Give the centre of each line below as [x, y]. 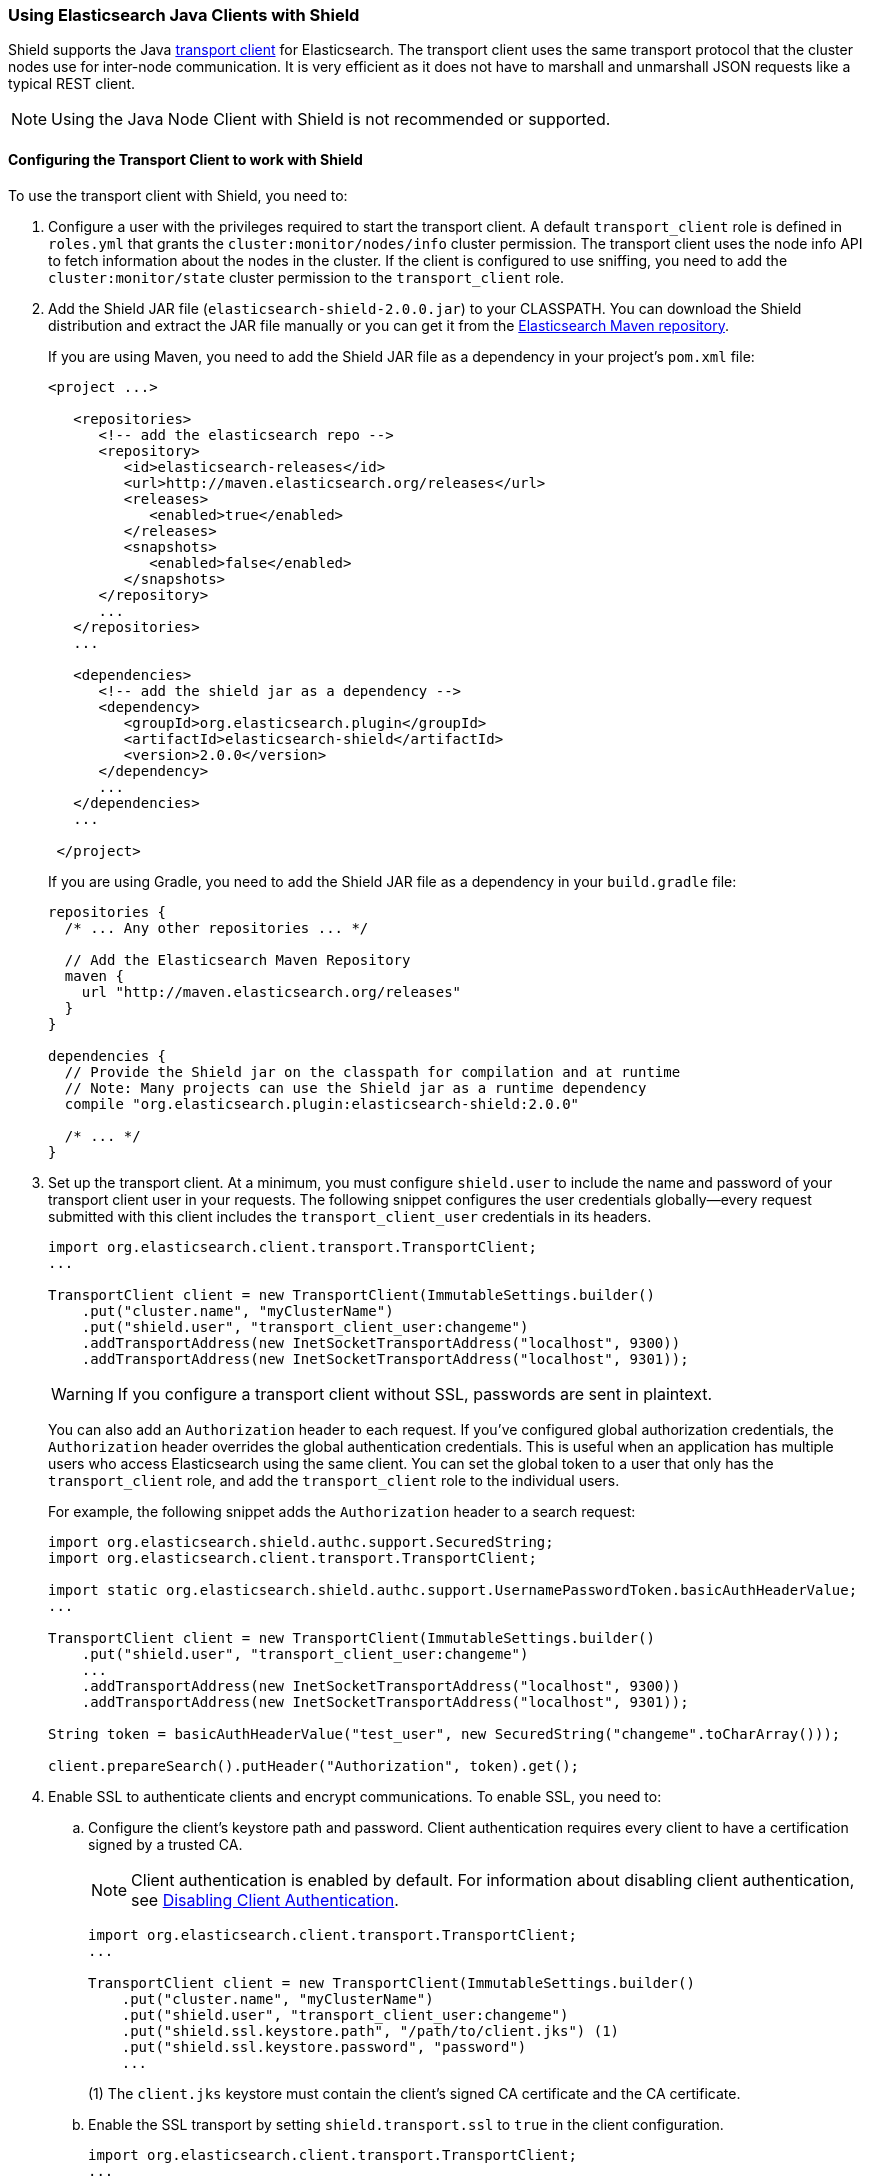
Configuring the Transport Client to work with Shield [185, 159]
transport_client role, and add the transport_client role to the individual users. [334, 1480]
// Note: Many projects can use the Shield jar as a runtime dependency [355, 1087]
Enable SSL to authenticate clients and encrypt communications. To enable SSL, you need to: [355, 1796]
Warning [82, 1393]
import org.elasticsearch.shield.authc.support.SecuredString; [301, 1541]
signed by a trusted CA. [165, 1844]
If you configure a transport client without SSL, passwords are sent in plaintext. [415, 1393]
